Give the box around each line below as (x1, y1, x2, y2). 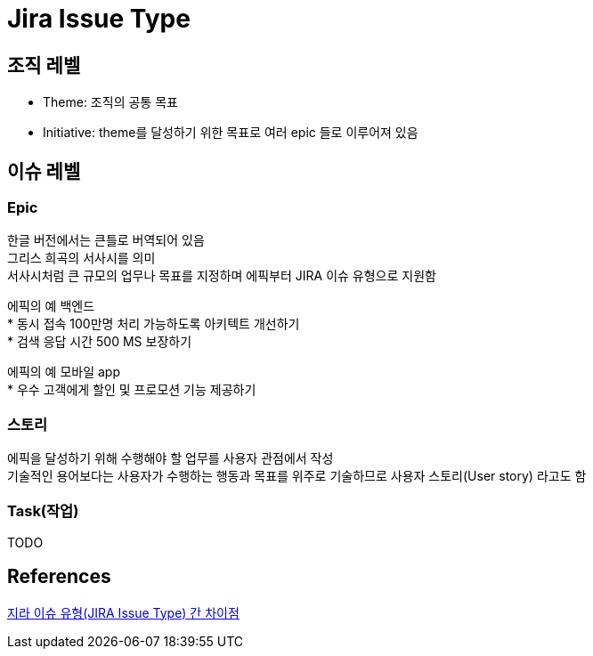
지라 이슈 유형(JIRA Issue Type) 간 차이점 (7, 604, 240, 620)
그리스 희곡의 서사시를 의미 (7, 250, 156, 266)
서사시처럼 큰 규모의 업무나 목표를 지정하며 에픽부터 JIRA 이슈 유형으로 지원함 (7, 268, 436, 284)
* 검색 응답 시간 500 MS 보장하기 (7, 334, 192, 350)
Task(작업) (7, 501, 79, 520)
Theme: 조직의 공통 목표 (43, 94, 178, 110)
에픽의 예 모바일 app (7, 364, 120, 380)
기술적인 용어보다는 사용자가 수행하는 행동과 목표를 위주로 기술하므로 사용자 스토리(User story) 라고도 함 (7, 468, 587, 484)
